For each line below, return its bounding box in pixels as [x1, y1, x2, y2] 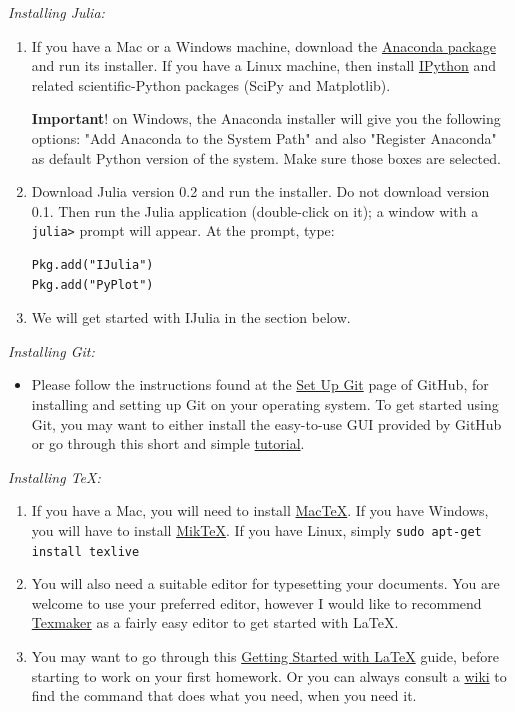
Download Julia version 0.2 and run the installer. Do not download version [31, 181, 490, 202]
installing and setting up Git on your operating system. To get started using [31, 393, 499, 414]
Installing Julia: [8, 2, 105, 22]
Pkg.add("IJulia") [31, 258, 154, 272]
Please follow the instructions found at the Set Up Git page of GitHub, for [31, 374, 489, 395]
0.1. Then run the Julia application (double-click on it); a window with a [31, 200, 479, 221]
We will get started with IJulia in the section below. [31, 307, 351, 328]
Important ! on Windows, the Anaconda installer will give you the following [31, 108, 501, 129]
